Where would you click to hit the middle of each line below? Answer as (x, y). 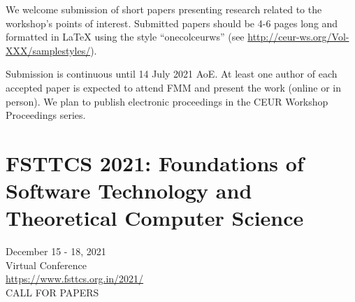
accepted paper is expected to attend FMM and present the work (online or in (174, 87)
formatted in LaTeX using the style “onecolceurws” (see (125, 37)
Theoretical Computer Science (155, 218)
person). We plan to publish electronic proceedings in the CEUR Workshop (167, 101)
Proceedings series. (46, 115)
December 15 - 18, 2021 (56, 251)
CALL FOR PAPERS (52, 293)
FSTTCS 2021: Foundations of (155, 163)
